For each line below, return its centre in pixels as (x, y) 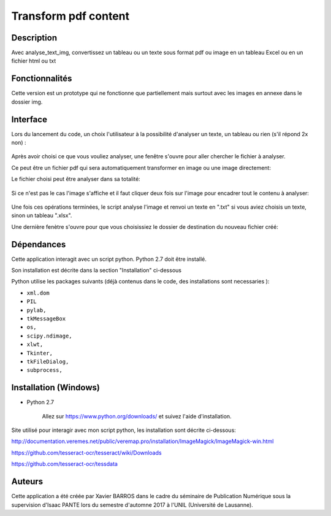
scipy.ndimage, (50, 336)
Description (34, 38)
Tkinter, (40, 353)
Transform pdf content (70, 16)
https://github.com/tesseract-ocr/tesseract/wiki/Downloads (86, 452)
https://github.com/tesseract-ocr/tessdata (64, 464)
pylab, (36, 310)
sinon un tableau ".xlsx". (42, 215)
